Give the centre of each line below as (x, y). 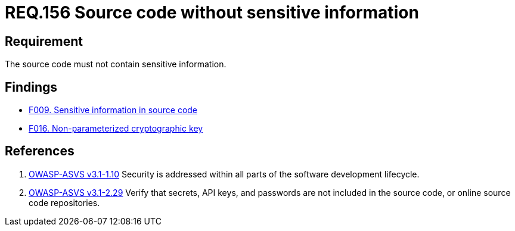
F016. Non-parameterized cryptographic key (116, 129)
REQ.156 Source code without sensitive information (212, 13)
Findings (31, 87)
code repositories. (64, 202)
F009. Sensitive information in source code (113, 110)
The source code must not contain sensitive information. (116, 64)
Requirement (44, 41)
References (40, 151)
